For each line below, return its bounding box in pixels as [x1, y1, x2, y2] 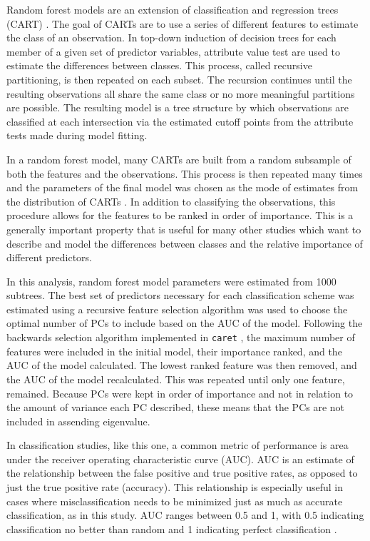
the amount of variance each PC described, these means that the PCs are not [6, 400, 345, 415]
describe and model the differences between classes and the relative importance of [6, 236, 363, 251]
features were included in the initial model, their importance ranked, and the [6, 343, 342, 358]
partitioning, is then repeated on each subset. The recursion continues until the [6, 71, 352, 86]
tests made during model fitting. [6, 128, 148, 143]
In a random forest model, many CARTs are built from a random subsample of [6, 151, 351, 166]
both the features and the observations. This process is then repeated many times [6, 166, 363, 181]
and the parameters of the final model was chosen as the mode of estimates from [6, 180, 359, 195]
